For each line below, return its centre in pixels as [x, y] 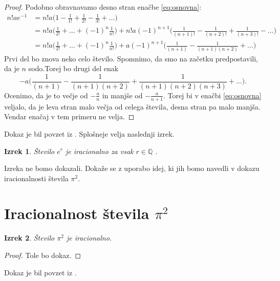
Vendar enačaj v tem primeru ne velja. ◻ [69, 116]
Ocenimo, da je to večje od [46, 95]
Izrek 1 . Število [29, 151]
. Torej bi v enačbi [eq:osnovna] [212, 95]
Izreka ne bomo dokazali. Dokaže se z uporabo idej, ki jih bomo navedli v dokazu [132, 168]
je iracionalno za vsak [99, 151]
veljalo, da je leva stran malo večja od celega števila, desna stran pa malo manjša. [132, 106]
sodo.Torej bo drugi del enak [73, 68]
